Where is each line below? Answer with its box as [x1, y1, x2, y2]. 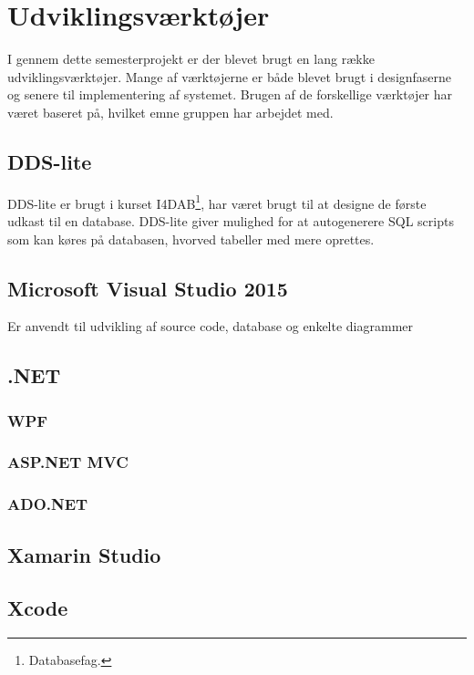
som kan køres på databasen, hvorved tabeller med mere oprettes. [7, 229, 375, 248]
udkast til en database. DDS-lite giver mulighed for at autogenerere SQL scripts [7, 211, 454, 230]
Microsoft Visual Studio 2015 [7, 274, 288, 302]
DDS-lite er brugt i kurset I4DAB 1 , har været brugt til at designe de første [7, 191, 427, 213]
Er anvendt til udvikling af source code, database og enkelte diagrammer [7, 317, 414, 336]
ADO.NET [7, 493, 88, 515]
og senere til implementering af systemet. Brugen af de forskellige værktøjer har [7, 85, 453, 104]
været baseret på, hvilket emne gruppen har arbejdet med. [7, 102, 334, 121]
